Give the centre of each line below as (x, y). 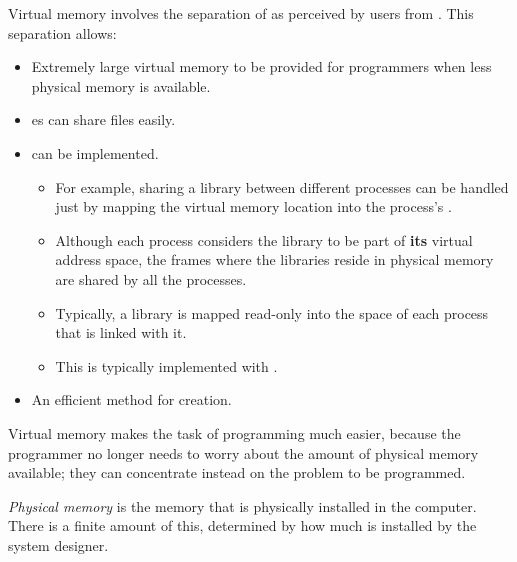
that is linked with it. (121, 332)
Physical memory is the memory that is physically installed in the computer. (242, 505)
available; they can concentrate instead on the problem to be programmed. (237, 472)
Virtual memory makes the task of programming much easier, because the (234, 432)
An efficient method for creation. (131, 399)
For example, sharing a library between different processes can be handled (282, 186)
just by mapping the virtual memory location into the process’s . (253, 206)
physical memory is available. (121, 85)
